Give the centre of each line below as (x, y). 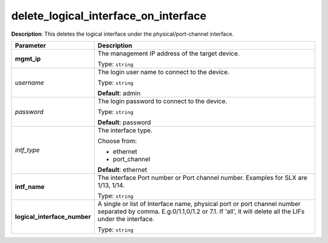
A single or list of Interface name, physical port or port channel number (199, 204)
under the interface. (126, 219)
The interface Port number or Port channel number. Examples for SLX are (203, 178)
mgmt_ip (28, 59)
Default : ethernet (122, 170)
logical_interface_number (53, 216)
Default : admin (119, 93)
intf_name (30, 187)
